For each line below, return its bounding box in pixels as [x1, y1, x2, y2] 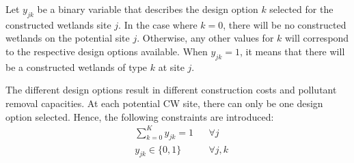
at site [158, 59, 185, 74]
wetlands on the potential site [5, 31, 130, 45]
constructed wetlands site [5, 17, 111, 31]
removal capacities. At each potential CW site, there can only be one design [5, 95, 323, 110]
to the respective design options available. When [5, 44, 208, 58]
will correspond [285, 31, 349, 45]
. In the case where [118, 17, 198, 31]
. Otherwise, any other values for [137, 31, 274, 45]
